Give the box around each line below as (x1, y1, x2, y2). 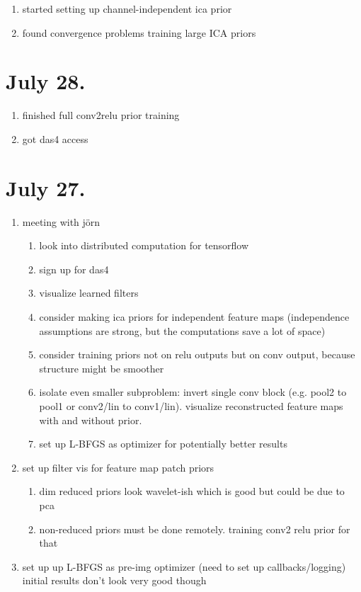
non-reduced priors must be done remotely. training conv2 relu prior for (39, 521, 350, 536)
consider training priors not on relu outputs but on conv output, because (39, 347, 355, 362)
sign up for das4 (39, 261, 109, 276)
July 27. (6, 173, 86, 202)
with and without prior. (39, 412, 142, 427)
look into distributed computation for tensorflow (39, 238, 249, 253)
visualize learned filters (39, 285, 139, 300)
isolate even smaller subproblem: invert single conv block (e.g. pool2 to (39, 385, 347, 399)
